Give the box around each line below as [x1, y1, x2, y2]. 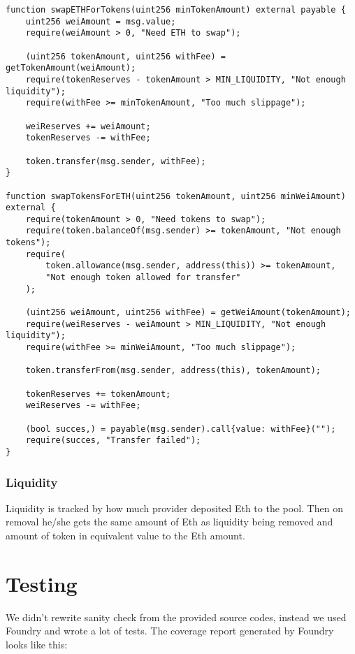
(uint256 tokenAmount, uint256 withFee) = [25, 51, 226, 61]
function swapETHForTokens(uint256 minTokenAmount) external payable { [6, 5, 346, 15]
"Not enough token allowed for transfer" [45, 272, 241, 283]
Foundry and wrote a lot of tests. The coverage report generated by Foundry [6, 623, 334, 638]
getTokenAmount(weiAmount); [6, 63, 136, 73]
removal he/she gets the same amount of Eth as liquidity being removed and [6, 514, 333, 529]
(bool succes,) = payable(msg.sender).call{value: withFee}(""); [25, 423, 336, 434]
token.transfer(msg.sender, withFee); [25, 156, 206, 166]
